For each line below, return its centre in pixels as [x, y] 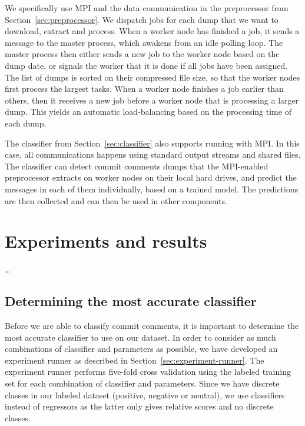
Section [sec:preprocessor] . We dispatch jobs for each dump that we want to [142, 19]
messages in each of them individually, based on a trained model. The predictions [152, 189]
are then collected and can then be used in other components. [116, 200]
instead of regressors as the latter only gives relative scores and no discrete [139, 406]
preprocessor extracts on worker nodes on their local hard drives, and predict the [151, 177]
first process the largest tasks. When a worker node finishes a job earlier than [144, 89]
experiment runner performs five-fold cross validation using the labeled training [148, 372]
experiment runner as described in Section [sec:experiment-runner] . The [135, 360]
